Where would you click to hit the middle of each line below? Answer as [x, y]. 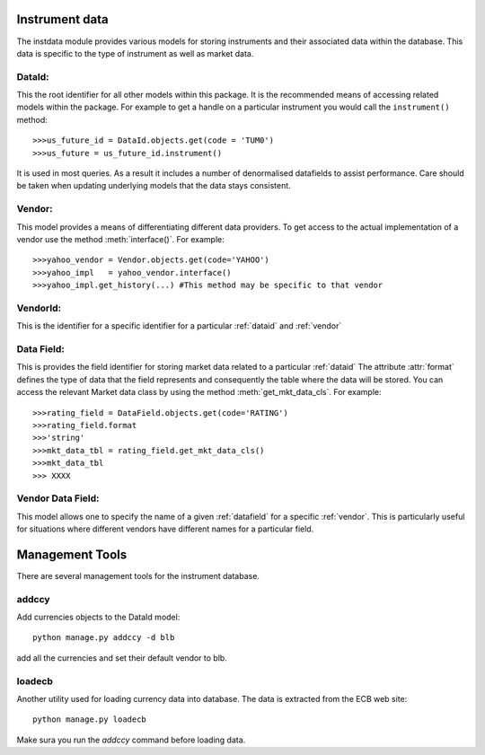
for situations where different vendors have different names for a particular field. [165, 529]
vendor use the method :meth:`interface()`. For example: [120, 239]
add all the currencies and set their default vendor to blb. [122, 658]
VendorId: [39, 308]
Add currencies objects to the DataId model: [98, 617]
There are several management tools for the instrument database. [138, 575]
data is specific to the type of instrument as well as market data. [135, 53]
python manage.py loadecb [90, 720]
